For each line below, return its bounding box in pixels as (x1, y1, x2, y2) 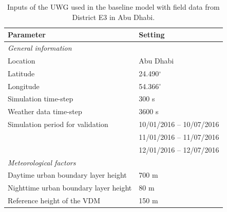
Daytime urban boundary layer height (8, 169, 127, 180)
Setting (139, 29, 165, 40)
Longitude (8, 80, 40, 91)
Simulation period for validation (8, 119, 108, 130)
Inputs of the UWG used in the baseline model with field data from (7, 2, 220, 12)
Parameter (8, 29, 46, 40)
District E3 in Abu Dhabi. (72, 11, 155, 22)
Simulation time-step (8, 93, 73, 104)
